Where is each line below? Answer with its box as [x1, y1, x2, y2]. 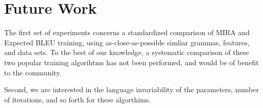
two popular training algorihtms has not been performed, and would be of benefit [4, 57, 259, 67]
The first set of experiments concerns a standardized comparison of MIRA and [4, 27, 250, 38]
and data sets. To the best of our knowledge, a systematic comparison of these [4, 47, 249, 58]
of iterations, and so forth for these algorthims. [4, 94, 151, 104]
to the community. [4, 67, 61, 77]
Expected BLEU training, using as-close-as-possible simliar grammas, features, [4, 37, 250, 47]
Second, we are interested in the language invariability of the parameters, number [4, 84, 259, 95]
